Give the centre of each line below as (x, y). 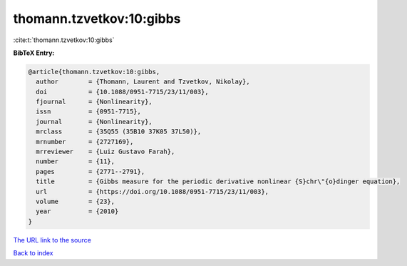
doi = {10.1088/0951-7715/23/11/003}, (123, 92)
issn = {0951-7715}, (89, 112)
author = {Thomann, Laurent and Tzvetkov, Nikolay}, (143, 82)
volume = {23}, (76, 201)
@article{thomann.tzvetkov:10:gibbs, (94, 72)
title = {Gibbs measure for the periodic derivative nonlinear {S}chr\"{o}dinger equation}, (218, 181)
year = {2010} (77, 211)
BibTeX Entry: (34, 53)
